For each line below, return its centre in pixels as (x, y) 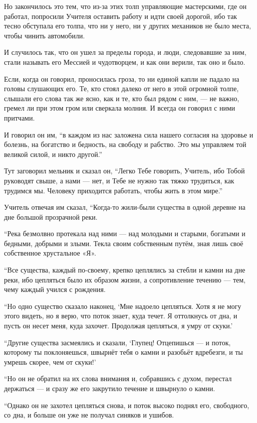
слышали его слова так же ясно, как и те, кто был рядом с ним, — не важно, (122, 98)
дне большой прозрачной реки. (51, 216)
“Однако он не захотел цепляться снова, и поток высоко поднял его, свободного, (127, 405)
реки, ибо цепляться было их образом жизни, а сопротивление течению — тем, (125, 279)
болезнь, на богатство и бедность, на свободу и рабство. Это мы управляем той (125, 144)
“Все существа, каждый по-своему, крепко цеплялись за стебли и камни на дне (125, 270)
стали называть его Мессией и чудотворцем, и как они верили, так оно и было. (125, 62)
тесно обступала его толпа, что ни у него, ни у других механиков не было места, (128, 26)
